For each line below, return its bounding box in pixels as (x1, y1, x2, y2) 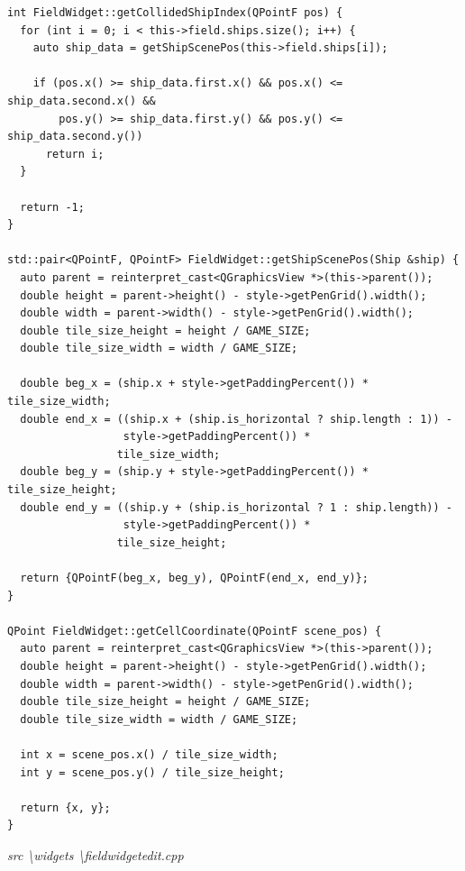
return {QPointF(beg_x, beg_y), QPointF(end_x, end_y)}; (20, 572, 369, 584)
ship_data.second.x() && (7, 94, 156, 107)
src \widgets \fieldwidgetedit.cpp (7, 845, 184, 864)
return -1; (20, 200, 85, 214)
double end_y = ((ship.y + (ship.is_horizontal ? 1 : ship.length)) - (20, 500, 452, 514)
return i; (45, 147, 105, 160)
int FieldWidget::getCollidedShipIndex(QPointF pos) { (7, 6, 343, 19)
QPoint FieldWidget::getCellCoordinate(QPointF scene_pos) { (7, 624, 382, 637)
